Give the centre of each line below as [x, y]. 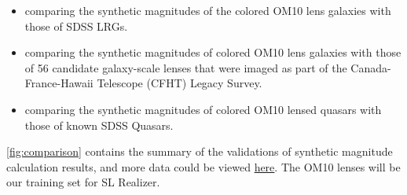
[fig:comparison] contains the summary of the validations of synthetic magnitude [200, 151]
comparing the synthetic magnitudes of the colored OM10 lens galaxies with [208, 10]
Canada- [371, 67]
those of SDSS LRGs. [76, 26]
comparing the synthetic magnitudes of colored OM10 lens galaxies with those [213, 52]
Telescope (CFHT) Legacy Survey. [180, 83]
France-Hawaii [59, 83]
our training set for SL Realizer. [83, 182]
